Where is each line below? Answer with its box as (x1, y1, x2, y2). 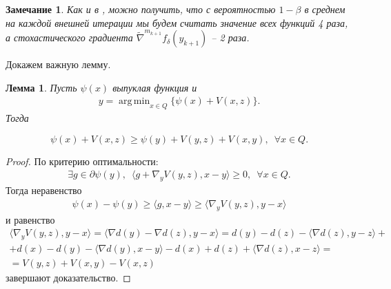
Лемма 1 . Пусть (6, 80, 77, 94)
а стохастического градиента (6, 30, 133, 45)
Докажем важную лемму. (6, 57, 111, 72)
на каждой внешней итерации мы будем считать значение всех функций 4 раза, (6, 15, 348, 30)
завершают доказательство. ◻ (6, 270, 131, 285)
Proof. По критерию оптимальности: (6, 153, 159, 168)
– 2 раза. (211, 30, 250, 45)
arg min (119, 96, 150, 107)
